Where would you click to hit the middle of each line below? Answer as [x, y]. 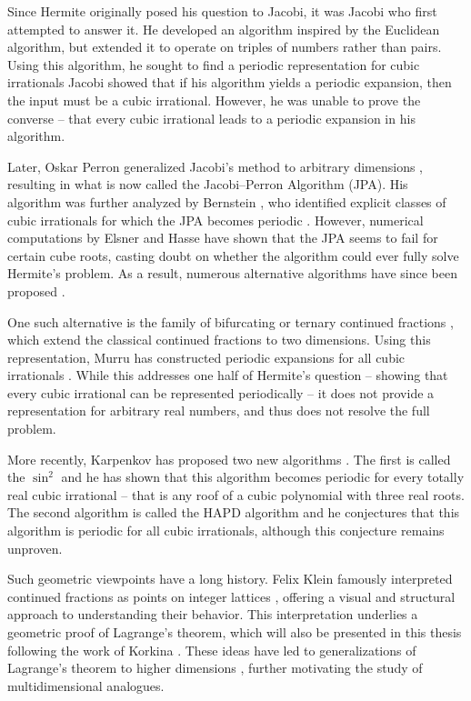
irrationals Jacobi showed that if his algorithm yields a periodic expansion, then [230, 82]
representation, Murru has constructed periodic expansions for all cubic [206, 357]
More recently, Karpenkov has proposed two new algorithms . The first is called [229, 459]
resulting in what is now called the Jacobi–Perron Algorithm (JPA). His [208, 184]
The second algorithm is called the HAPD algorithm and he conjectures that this [234, 512]
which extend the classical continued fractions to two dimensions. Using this [219, 340]
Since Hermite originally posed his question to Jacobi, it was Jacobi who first [222, 11]
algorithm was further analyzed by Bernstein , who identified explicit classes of [227, 201]
